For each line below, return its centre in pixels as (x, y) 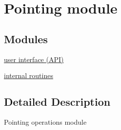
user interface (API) (34, 59)
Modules (26, 39)
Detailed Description (57, 102)
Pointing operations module (45, 122)
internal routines (29, 75)
